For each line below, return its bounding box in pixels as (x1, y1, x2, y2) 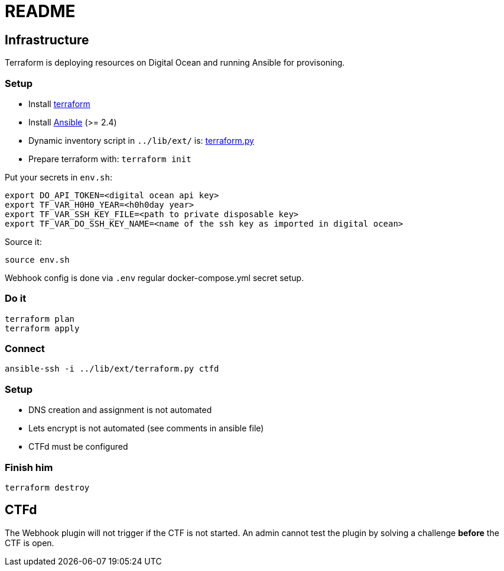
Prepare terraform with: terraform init (28, 153, 191, 164)
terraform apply (5, 323, 80, 333)
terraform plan (5, 314, 75, 324)
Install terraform (28, 98, 90, 109)
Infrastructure (5, 32, 89, 47)
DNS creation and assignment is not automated (28, 405, 212, 415)
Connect (5, 343, 45, 355)
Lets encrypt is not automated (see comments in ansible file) (28, 423, 264, 434)
